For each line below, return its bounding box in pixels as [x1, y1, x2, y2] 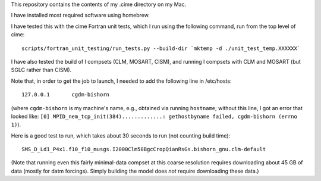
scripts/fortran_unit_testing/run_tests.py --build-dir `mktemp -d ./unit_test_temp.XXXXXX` [21, 45, 301, 52]
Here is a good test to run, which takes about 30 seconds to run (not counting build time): [11, 132, 231, 139]
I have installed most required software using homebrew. [11, 12, 150, 19]
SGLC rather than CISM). [11, 66, 72, 74]
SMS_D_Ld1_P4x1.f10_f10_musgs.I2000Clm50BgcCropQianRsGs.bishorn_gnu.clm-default [21, 146, 266, 153]
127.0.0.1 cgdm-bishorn [21, 91, 110, 98]
